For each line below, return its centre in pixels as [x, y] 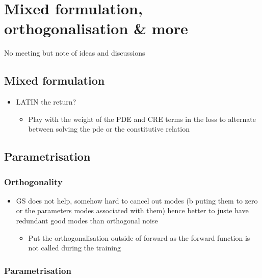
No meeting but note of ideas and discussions [75, 53]
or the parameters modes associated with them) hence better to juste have [132, 210]
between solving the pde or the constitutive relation [109, 129]
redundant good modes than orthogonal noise [87, 221]
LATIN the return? [46, 102]
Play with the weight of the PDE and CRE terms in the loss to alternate [142, 119]
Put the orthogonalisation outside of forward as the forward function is [139, 237]
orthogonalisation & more [96, 28]
